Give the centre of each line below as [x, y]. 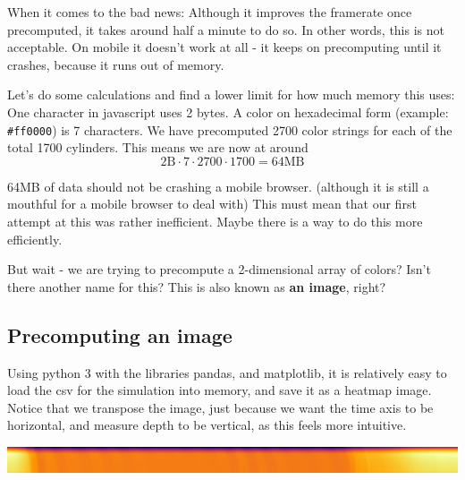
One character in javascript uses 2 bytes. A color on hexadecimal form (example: [228, 111]
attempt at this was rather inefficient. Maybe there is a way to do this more [215, 221]
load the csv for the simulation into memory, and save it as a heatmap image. [220, 390]
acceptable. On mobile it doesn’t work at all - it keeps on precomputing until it [224, 47]
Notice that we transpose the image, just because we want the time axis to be [220, 407]
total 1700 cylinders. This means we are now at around [158, 147]
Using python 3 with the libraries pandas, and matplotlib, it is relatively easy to [227, 372]
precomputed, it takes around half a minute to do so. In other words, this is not [226, 29]
